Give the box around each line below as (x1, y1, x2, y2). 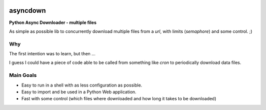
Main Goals (9, 72, 37, 79)
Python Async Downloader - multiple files (9, 20, 97, 25)
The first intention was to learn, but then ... (9, 51, 96, 57)
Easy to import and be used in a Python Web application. (21, 88, 136, 95)
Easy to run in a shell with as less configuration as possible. (21, 82, 142, 88)
